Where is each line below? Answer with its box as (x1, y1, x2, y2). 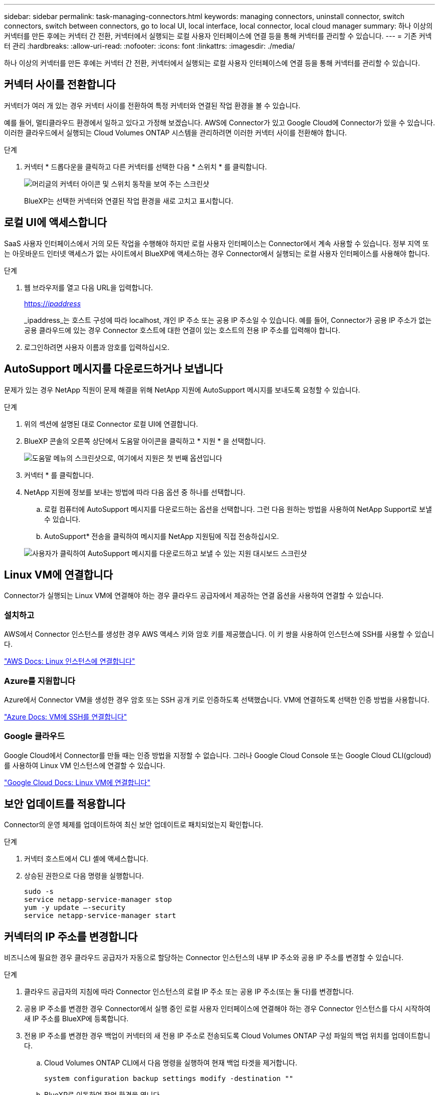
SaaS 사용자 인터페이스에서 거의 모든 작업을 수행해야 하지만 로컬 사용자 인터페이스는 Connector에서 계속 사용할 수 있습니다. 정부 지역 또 (4, 239, 429, 248)
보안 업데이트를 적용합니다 (4, 798, 125, 811)
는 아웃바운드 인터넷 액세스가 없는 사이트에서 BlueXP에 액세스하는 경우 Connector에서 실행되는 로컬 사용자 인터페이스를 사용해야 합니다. (4, 249, 430, 258)
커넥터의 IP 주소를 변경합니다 (4, 930, 138, 943)
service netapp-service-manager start (24, 911, 176, 920)
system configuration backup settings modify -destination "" (44, 1074, 294, 1083)
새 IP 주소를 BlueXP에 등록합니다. (24, 1014, 129, 1023)
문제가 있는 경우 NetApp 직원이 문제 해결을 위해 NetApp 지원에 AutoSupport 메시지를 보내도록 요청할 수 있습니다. (4, 385, 360, 394)
